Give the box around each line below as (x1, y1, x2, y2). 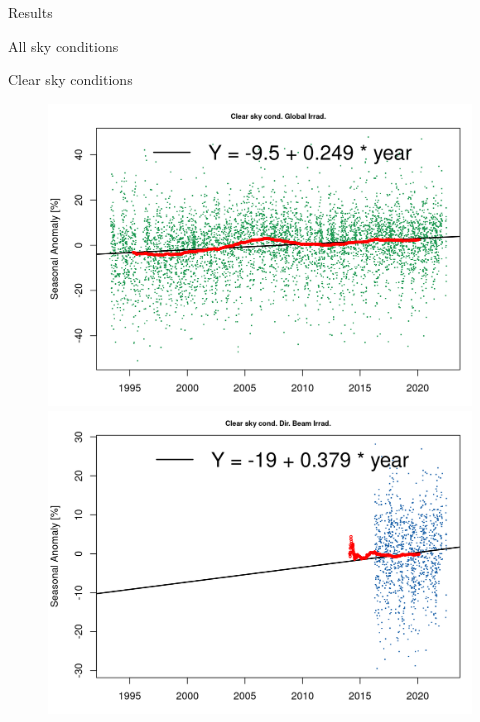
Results (8, 2, 53, 22)
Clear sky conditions (8, 69, 133, 90)
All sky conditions (8, 35, 119, 56)
